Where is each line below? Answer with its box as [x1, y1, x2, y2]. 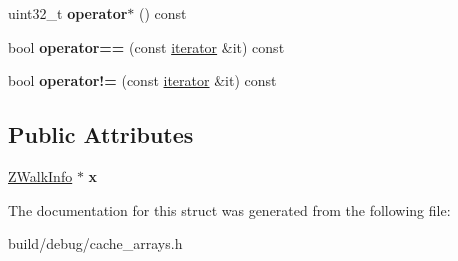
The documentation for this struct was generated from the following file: [8, 199, 451, 220]
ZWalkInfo [8, 165, 73, 186]
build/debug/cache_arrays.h [8, 233, 183, 254]
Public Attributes [8, 119, 194, 150]
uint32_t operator [8, 3, 128, 23]
